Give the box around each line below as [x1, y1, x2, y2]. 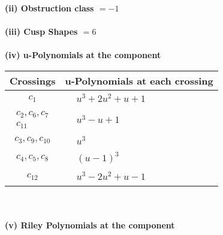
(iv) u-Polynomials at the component [5, 49, 161, 61]
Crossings [10, 73, 56, 88]
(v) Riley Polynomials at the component [5, 218, 175, 231]
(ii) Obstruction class [5, 2, 94, 14]
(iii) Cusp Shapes [5, 25, 78, 38]
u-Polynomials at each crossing [65, 73, 213, 88]
